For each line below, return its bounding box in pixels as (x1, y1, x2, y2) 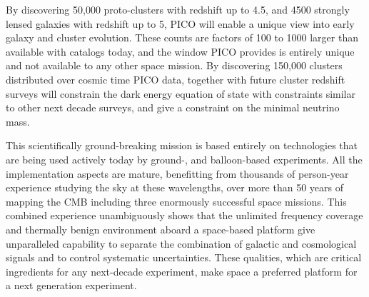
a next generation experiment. (6, 278, 137, 293)
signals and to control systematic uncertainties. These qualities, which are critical (6, 250, 362, 265)
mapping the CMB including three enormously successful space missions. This (6, 193, 347, 208)
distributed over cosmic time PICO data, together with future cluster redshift (6, 71, 345, 86)
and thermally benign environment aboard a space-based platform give (6, 221, 315, 236)
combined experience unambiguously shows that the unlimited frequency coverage (6, 208, 363, 223)
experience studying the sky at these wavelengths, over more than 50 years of (6, 180, 343, 195)
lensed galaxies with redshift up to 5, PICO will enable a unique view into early (6, 16, 355, 31)
